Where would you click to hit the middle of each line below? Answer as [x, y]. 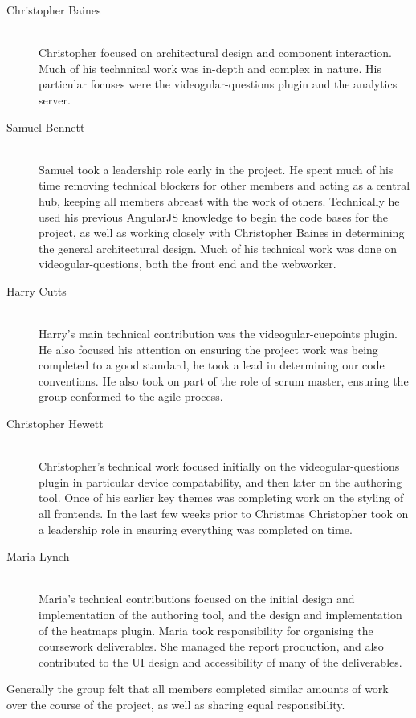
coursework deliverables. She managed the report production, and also [211, 646]
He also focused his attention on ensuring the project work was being [208, 349]
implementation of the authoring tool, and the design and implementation [220, 614]
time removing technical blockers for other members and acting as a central [224, 185]
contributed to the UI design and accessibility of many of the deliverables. [220, 661]
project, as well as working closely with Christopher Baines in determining [222, 233]
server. [55, 99]
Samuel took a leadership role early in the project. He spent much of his [216, 169]
